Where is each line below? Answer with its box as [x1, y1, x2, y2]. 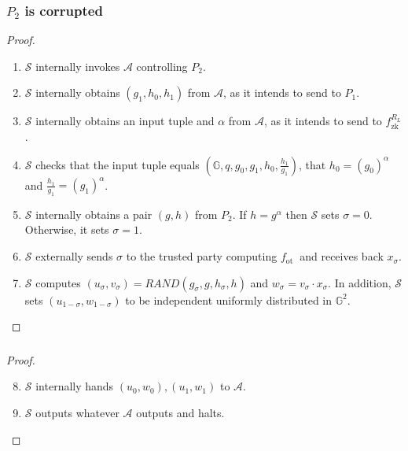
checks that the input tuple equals [35, 156, 200, 172]
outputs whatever [35, 404, 119, 420]
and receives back [300, 248, 384, 264]
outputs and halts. [136, 404, 225, 420]
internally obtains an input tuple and [35, 113, 215, 129]
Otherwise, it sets [24, 221, 109, 238]
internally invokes [35, 57, 120, 74]
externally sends [35, 248, 113, 264]
